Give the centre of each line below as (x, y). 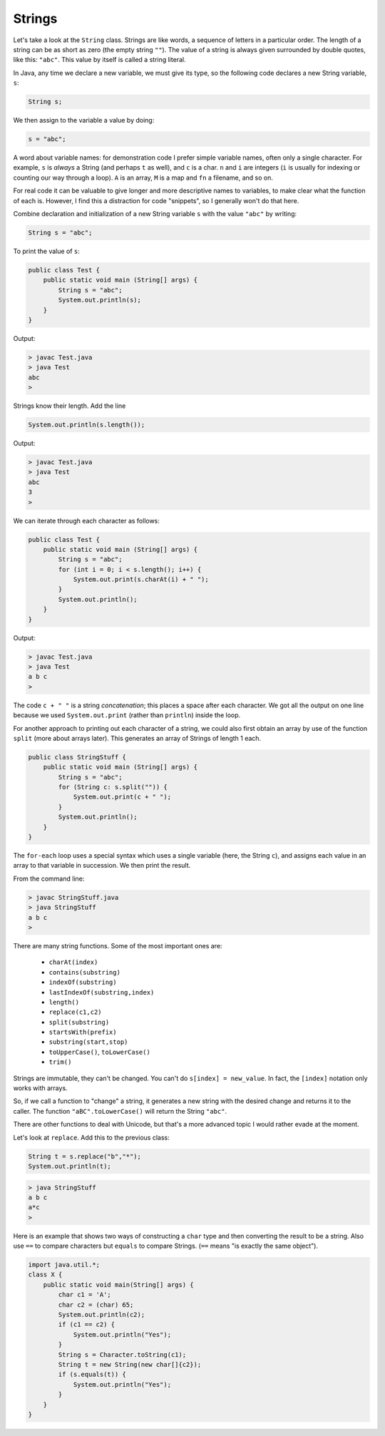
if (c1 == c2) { (87, 1325)
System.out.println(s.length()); (87, 425)
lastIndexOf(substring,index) (102, 992)
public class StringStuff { (77, 757)
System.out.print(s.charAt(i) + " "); (141, 580)
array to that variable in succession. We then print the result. (102, 866)
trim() (60, 1062)
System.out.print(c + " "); (122, 797)
